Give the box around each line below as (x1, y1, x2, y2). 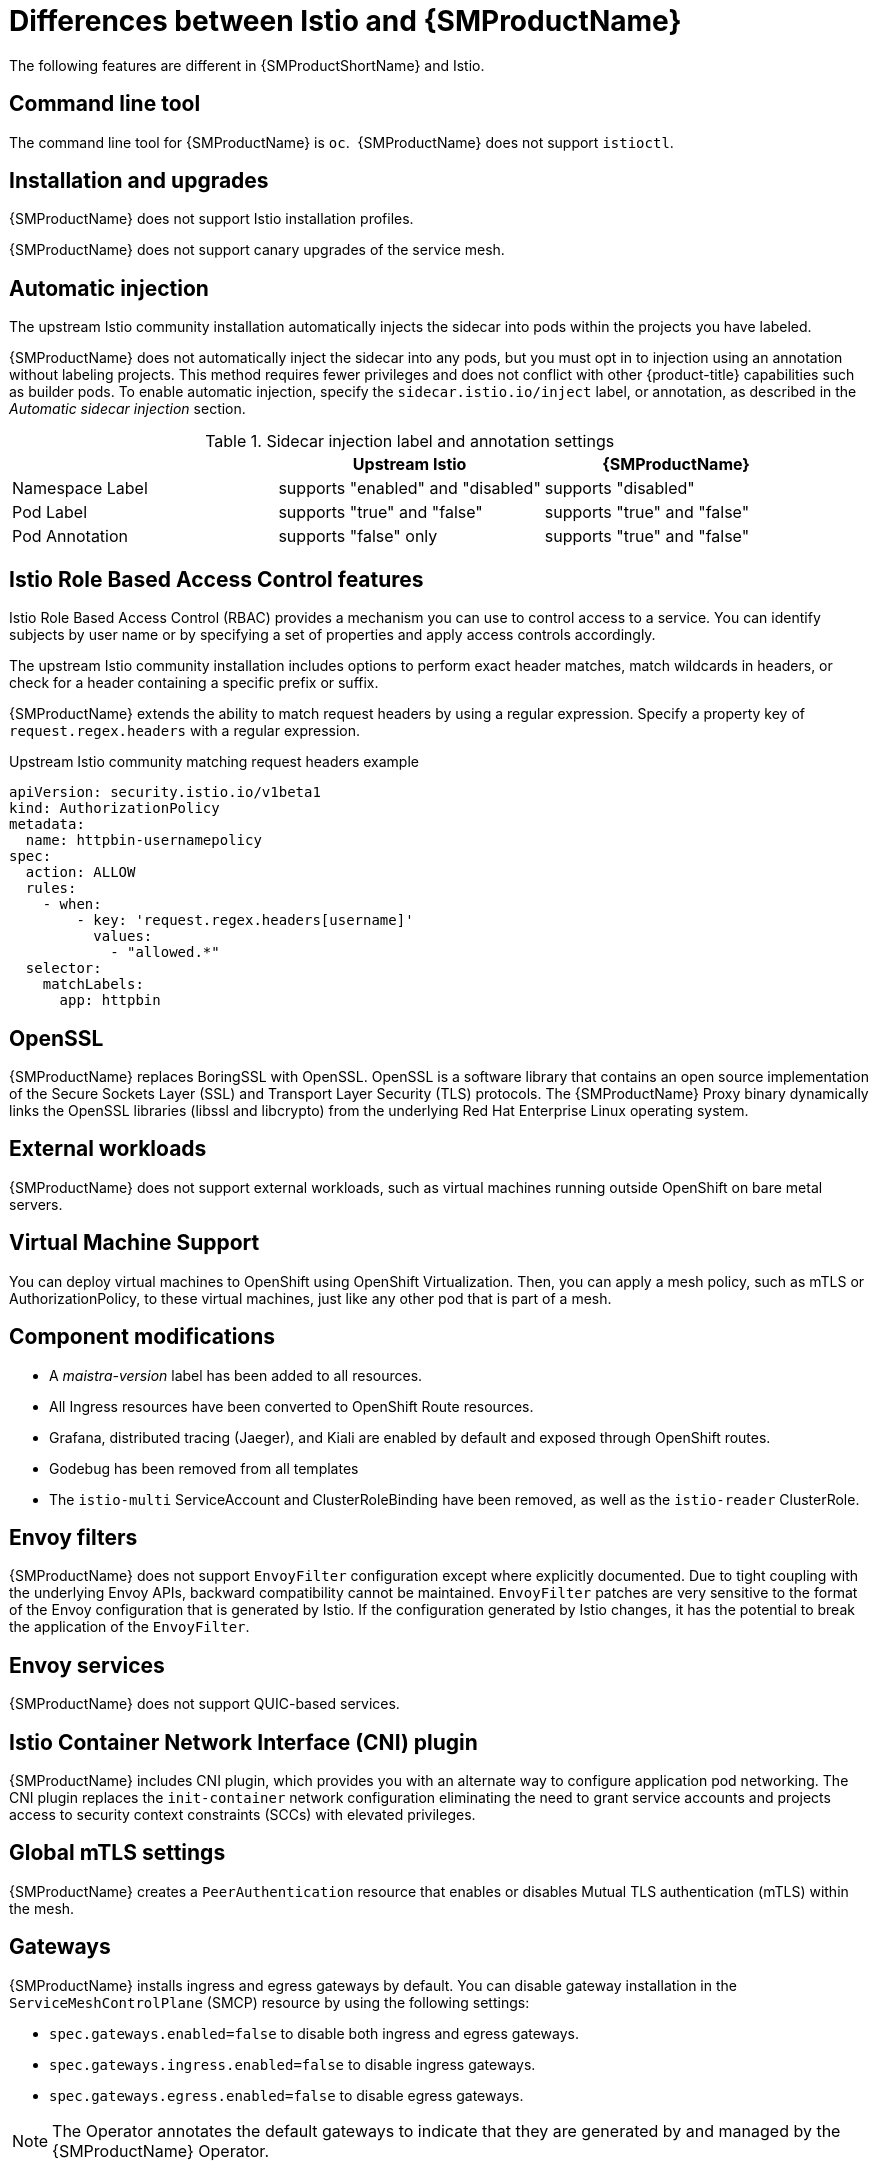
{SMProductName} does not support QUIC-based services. (9, 1695, 400, 1713)
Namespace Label (12, 478, 148, 499)
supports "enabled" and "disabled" (278, 478, 541, 499)
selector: (25, 960, 102, 977)
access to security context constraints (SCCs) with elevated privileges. (9, 1806, 476, 1824)
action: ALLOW (25, 864, 136, 881)
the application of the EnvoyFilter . (9, 1618, 250, 1636)
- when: (42, 896, 102, 913)
